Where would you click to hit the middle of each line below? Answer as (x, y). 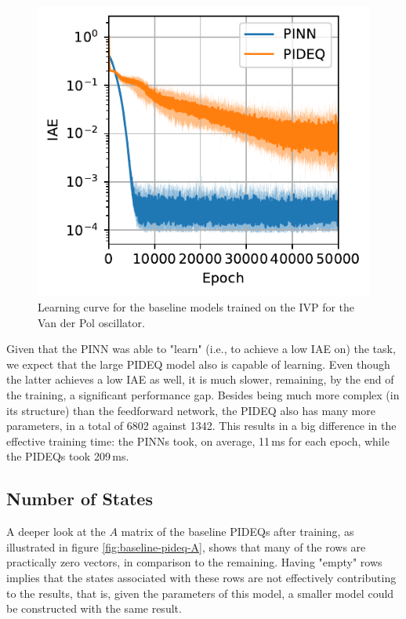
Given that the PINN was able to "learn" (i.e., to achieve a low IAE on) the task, (201, 349)
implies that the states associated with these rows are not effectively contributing (201, 577)
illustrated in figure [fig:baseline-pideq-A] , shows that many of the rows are (186, 546)
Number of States (80, 499)
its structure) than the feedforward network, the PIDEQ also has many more (191, 410)
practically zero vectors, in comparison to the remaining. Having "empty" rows (194, 562)
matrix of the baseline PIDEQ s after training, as (237, 532)
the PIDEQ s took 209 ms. (68, 456)
